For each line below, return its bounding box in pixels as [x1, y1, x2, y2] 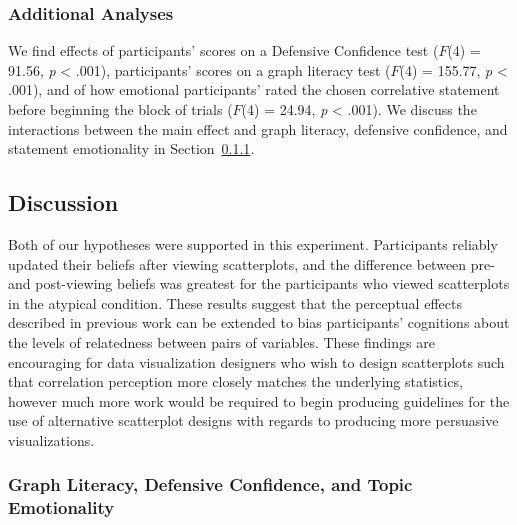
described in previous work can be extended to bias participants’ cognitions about [8, 312, 510, 333]
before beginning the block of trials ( [8, 99, 233, 119]
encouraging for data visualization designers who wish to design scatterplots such [8, 351, 505, 372]
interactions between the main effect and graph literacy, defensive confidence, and [8, 118, 508, 139]
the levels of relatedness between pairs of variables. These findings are [8, 331, 435, 352]
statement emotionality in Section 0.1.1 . [8, 138, 255, 159]
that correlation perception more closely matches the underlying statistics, [8, 371, 463, 392]
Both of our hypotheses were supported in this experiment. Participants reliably [8, 233, 498, 254]
